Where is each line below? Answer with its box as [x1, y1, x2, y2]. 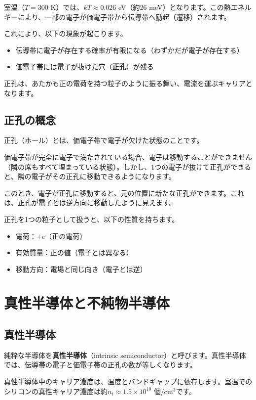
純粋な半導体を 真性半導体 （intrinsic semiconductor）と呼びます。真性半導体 [4, 350, 246, 360]
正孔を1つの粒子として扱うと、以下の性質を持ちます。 [4, 214, 179, 224]
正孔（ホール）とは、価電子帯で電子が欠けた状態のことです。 [4, 135, 204, 145]
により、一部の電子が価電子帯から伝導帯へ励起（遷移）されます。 [17, 11, 231, 22]
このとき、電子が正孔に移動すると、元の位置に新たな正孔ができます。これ [4, 187, 245, 198]
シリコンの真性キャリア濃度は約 [4, 386, 108, 396]
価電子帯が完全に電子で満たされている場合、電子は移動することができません [4, 151, 253, 162]
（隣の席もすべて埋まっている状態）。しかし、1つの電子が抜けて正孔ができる [4, 161, 251, 172]
